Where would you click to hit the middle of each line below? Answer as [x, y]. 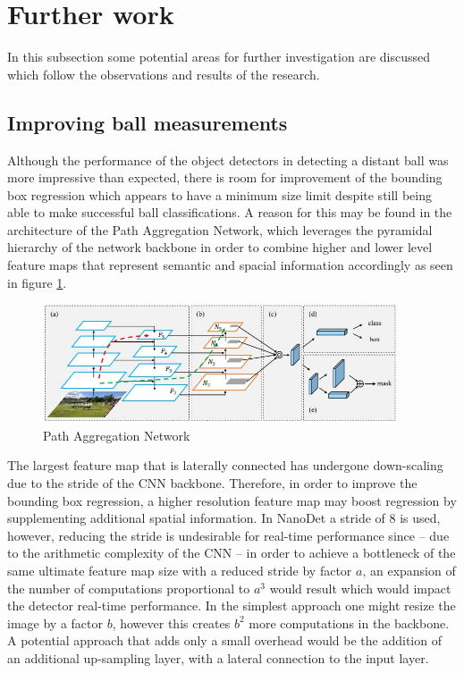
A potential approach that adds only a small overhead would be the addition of [224, 640]
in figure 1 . [37, 282]
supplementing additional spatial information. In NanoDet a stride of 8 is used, [224, 518]
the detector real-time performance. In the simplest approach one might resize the [232, 606]
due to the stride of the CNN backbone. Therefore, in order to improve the [212, 483]
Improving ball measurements [148, 122]
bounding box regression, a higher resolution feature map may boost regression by [232, 500]
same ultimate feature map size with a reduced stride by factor [180, 570]
